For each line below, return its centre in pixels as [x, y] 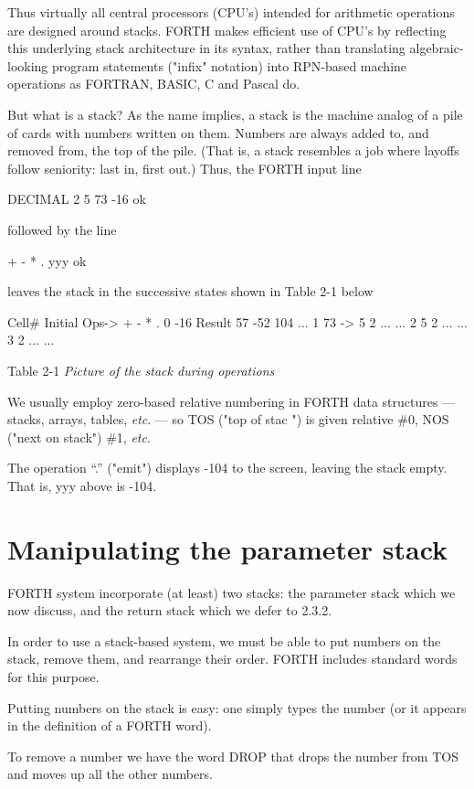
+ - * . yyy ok [47, 260]
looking [28, 65]
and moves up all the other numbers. [111, 774]
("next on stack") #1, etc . [79, 437]
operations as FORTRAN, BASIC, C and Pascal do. [154, 84]
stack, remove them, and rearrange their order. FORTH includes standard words [232, 659]
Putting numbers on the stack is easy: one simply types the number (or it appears [237, 707]
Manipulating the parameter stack [228, 548]
